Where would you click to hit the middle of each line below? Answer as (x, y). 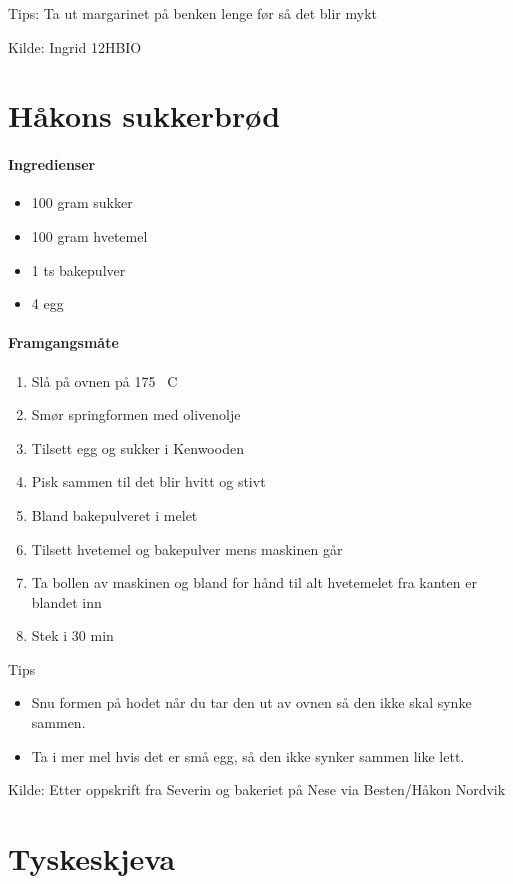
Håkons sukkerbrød (144, 115)
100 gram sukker (82, 202)
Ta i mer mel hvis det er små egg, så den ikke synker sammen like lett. (248, 755)
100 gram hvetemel (89, 235)
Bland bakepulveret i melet (114, 514)
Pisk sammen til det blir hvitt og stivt (148, 481)
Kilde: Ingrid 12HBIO (75, 46)
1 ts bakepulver (78, 269)
